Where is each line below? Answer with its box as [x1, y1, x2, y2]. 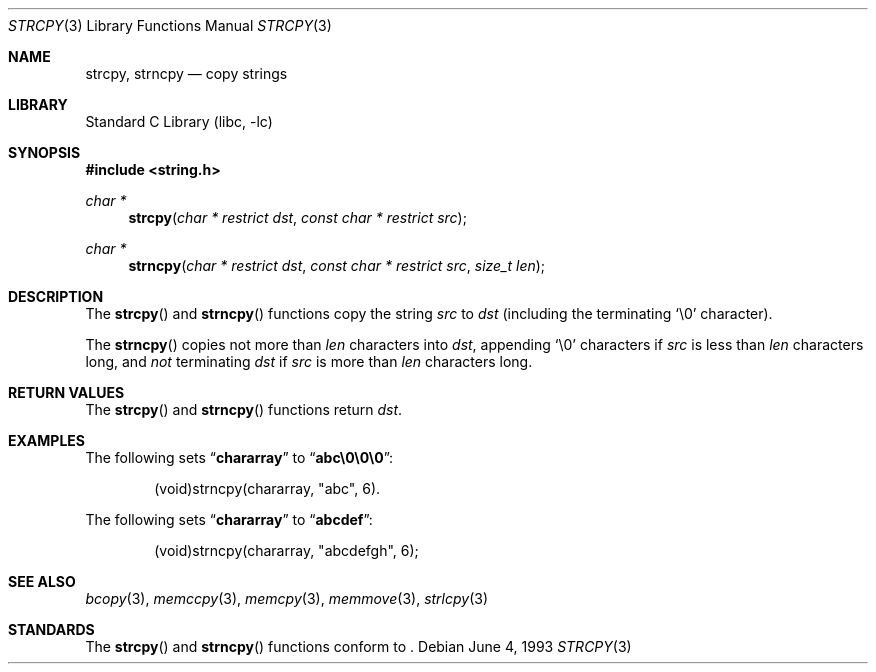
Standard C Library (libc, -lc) [85, 113, 273, 130]
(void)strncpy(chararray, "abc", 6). [154, 480, 381, 497]
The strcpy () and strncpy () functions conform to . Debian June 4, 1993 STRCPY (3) [85, 638, 632, 655]
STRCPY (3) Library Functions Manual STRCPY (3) [8, 17, 332, 34]
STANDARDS [8, 621, 95, 638]
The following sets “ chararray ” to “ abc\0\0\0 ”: [85, 449, 394, 466]
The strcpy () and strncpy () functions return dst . [85, 401, 403, 418]
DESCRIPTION [8, 288, 104, 305]
